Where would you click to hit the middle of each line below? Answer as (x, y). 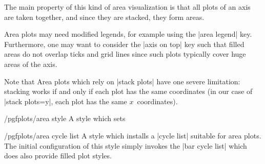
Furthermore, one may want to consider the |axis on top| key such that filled (124, 44)
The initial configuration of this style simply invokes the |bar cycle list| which (126, 145)
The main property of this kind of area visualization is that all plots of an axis (127, 7)
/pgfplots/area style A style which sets (65, 118)
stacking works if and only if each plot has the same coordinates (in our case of (128, 91)
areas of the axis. (31, 64)
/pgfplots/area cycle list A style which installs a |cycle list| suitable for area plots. (133, 135)
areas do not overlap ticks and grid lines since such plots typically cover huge (125, 54)
